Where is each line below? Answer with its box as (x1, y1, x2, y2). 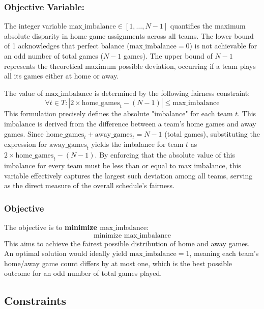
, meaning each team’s (189, 248, 259, 259)
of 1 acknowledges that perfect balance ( (4, 40, 130, 51)
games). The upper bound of (123, 50, 213, 61)
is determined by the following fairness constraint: (94, 87, 250, 98)
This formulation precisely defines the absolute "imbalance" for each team (4, 108, 233, 119)
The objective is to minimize (4, 221, 97, 232)
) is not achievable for (189, 40, 257, 51)
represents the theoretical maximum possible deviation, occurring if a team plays (4, 60, 256, 71)
